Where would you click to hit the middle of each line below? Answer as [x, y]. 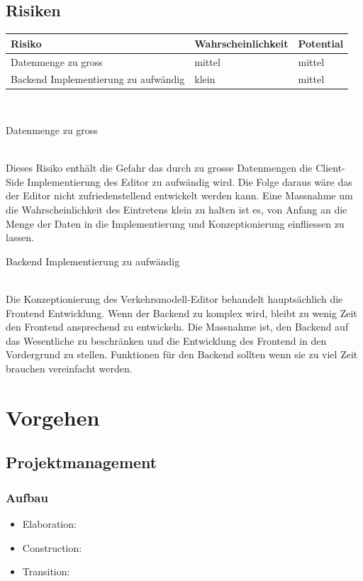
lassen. [20, 237]
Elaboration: [49, 523]
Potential [321, 43]
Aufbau [27, 497]
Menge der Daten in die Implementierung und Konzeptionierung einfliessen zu [175, 223]
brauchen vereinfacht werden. [69, 368]
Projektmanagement [82, 462]
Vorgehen [53, 417]
